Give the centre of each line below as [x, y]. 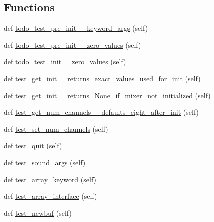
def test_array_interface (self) [51, 196]
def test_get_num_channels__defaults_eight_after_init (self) [102, 112]
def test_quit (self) [33, 146]
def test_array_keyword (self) [50, 179]
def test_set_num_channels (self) [56, 129]
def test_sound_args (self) [45, 162]
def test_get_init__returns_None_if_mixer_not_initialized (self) [107, 95]
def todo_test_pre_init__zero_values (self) [73, 45]
